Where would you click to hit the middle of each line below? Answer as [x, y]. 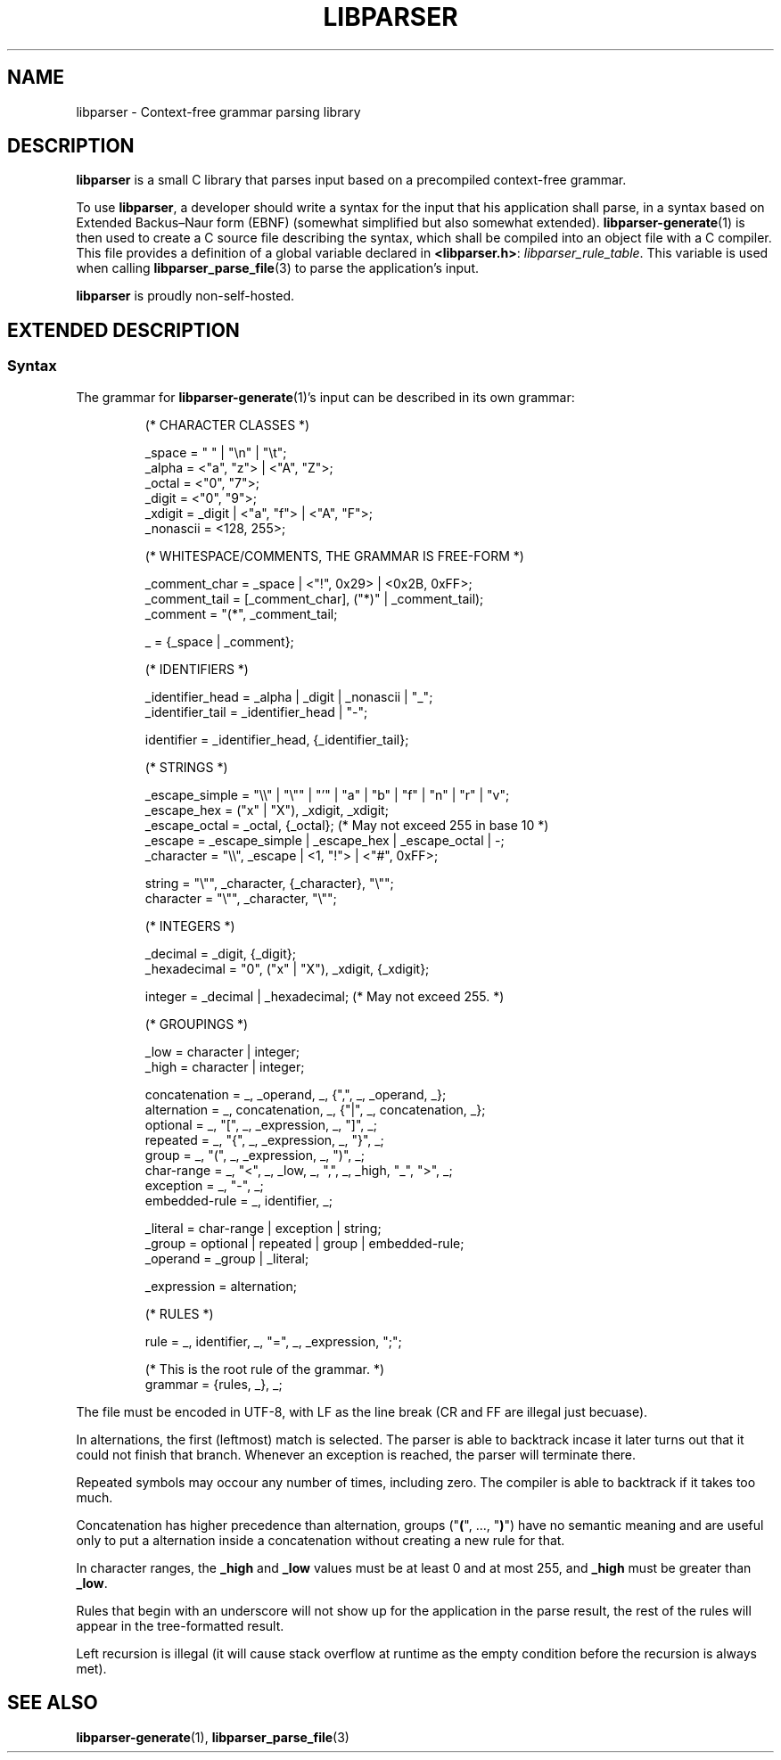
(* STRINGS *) [186, 767]
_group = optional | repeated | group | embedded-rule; [304, 1243]
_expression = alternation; [221, 1286]
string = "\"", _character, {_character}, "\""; [269, 883]
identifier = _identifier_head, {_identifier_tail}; [277, 739]
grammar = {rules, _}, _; [214, 1384]
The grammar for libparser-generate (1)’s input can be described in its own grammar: [325, 397]
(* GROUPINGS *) [197, 1024]
